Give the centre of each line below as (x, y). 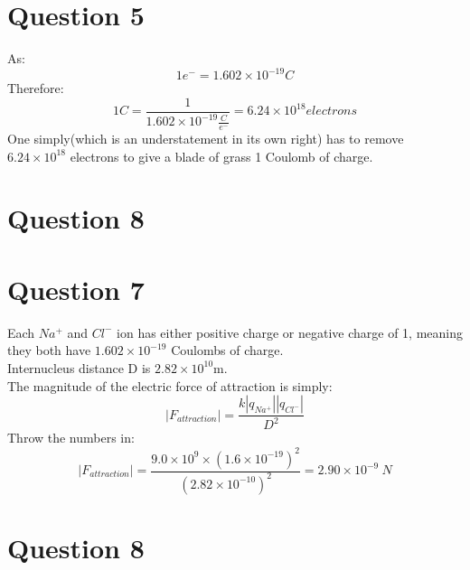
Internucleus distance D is (79, 367)
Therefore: (36, 88)
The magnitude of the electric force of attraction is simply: (170, 385)
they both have (49, 350)
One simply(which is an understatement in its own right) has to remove (206, 139)
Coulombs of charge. (227, 350)
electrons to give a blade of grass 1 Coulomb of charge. (221, 156)
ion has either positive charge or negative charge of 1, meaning (290, 332)
